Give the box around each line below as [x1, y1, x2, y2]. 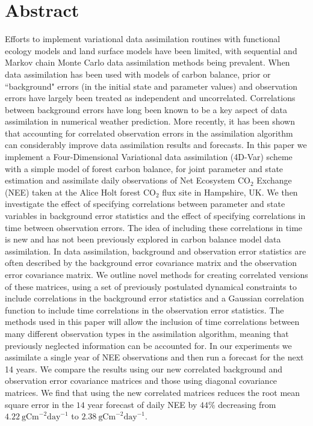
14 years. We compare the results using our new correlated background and [5, 362, 283, 375]
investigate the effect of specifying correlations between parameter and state [5, 197, 285, 210]
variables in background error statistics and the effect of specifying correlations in [5, 209, 306, 222]
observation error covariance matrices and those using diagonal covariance [5, 374, 277, 387]
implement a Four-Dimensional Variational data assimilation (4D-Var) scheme [5, 150, 293, 163]
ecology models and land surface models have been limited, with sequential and [5, 44, 297, 57]
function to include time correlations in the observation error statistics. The [5, 303, 284, 316]
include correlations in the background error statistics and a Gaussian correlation [5, 292, 305, 304]
